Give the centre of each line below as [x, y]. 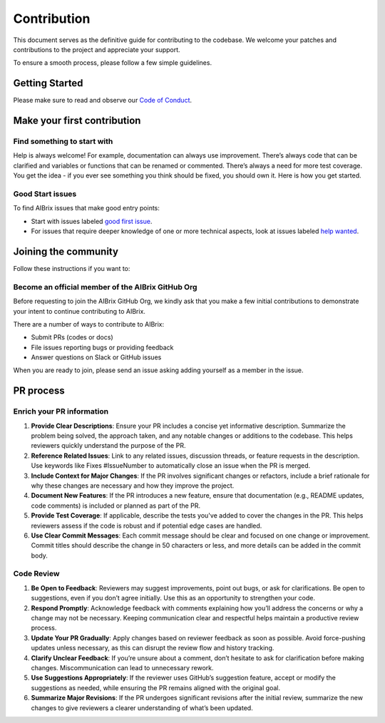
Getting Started [48, 83]
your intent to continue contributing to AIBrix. [79, 311]
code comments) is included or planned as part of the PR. [116, 506]
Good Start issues [45, 194]
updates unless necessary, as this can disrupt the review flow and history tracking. [153, 648]
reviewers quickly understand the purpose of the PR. [108, 446]
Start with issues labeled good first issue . [92, 221]
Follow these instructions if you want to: [72, 268]
